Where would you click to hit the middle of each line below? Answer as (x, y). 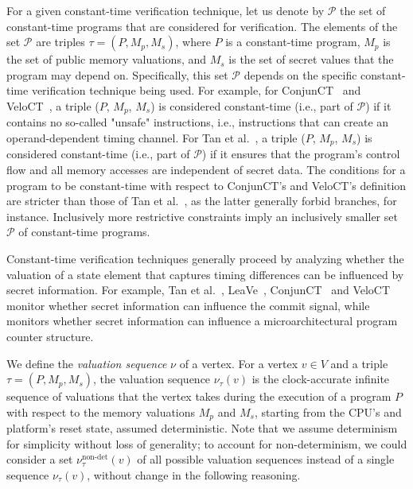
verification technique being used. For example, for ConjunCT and (196, 90)
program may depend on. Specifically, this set (117, 74)
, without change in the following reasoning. (194, 475)
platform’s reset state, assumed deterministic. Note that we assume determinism (202, 428)
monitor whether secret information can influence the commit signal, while (188, 305)
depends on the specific (300, 74)
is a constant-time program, (293, 42)
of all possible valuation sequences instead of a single (266, 459)
